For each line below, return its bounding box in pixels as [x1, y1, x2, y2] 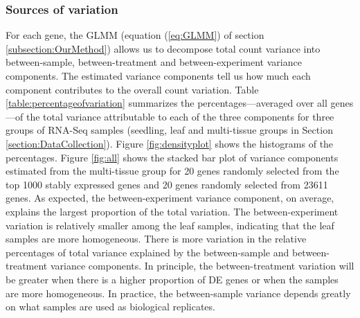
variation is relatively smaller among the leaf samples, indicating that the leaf [6, 218, 334, 232]
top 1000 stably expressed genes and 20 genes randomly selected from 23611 [6, 177, 328, 191]
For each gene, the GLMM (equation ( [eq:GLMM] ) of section [6, 28, 264, 42]
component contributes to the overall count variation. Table [6, 82, 259, 96]
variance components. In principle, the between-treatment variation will [50, 258, 354, 273]
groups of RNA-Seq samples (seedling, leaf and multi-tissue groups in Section [6, 123, 333, 137]
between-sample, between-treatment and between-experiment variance [6, 55, 302, 69]
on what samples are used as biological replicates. [6, 299, 215, 314]
